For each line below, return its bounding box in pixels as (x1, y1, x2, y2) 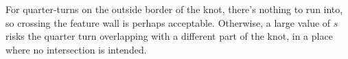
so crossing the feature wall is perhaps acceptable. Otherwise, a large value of (5, 15, 331, 29)
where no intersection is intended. (5, 42, 147, 56)
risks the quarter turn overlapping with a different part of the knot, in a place (5, 29, 333, 43)
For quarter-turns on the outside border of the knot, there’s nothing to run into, (5, 2, 343, 16)
